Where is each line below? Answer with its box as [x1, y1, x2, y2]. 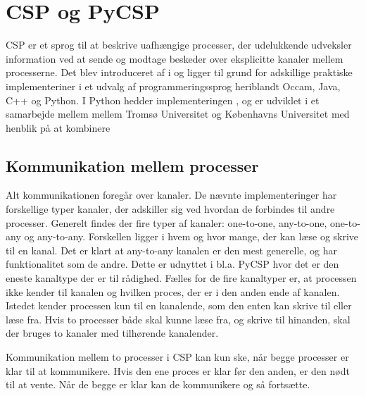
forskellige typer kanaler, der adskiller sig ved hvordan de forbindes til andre [6, 202, 335, 216]
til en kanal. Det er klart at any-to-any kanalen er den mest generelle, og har [6, 242, 338, 257]
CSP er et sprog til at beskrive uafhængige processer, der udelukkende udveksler [6, 37, 352, 52]
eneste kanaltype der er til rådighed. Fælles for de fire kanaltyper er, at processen [6, 271, 357, 285]
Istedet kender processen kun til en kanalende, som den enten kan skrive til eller [6, 298, 352, 313]
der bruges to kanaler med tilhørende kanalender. [6, 326, 219, 340]
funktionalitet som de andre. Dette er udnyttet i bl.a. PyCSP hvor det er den [6, 256, 339, 271]
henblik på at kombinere [6, 120, 111, 135]
